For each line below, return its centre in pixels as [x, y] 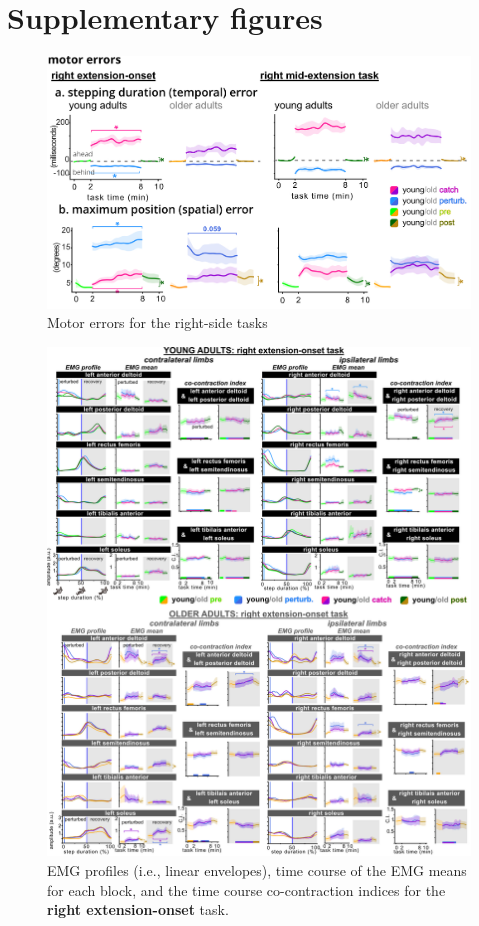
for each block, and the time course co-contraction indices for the [246, 889]
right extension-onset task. [138, 909]
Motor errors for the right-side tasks [157, 322]
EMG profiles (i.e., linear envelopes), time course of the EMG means [257, 869]
